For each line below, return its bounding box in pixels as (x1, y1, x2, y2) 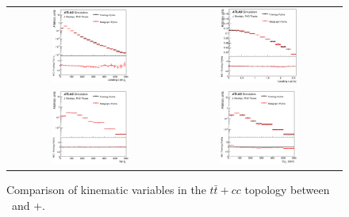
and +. (11, 196, 46, 213)
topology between (244, 181, 330, 198)
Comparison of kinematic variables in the (6, 181, 206, 198)
